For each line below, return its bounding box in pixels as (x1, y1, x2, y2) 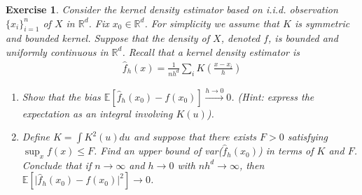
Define (22, 129, 50, 144)
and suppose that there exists (133, 129, 257, 144)
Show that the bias (22, 89, 101, 103)
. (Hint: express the (231, 89, 314, 103)
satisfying (287, 129, 328, 144)
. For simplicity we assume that (144, 15, 279, 30)
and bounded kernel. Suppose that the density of (6, 31, 210, 45)
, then (239, 157, 265, 172)
